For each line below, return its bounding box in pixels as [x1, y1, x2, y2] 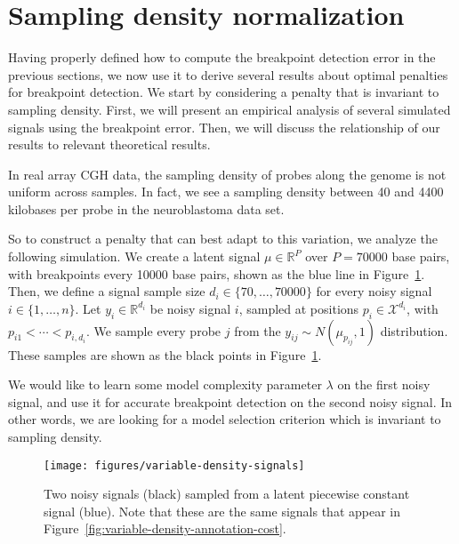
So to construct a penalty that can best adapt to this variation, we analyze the [8, 229, 438, 248]
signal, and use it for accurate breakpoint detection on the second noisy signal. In [8, 392, 453, 411]
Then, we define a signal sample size [8, 282, 205, 300]
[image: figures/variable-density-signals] [44, 459, 305, 472]
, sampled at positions [238, 299, 359, 317]
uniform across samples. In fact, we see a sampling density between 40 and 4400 [8, 182, 444, 201]
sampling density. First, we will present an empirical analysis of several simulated [8, 100, 451, 118]
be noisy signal [149, 299, 231, 317]
